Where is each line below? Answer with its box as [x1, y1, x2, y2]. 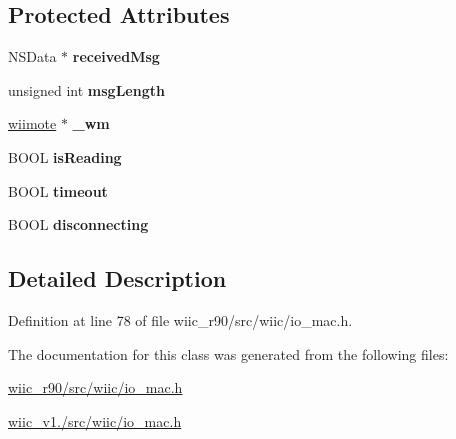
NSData [8, 46, 57, 67]
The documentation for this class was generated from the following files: [8, 343, 449, 364]
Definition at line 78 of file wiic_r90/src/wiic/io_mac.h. [8, 309, 353, 330]
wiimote [8, 113, 57, 134]
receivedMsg [72, 46, 160, 67]
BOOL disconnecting [8, 214, 149, 235]
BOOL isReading [8, 146, 122, 167]
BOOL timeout [8, 180, 108, 201]
